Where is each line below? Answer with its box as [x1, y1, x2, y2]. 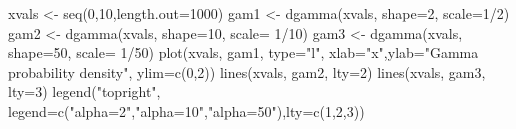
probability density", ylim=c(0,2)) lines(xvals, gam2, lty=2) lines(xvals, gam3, [8, 61, 486, 82]
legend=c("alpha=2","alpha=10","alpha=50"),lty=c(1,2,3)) [8, 100, 365, 121]
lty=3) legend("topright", [8, 81, 161, 102]
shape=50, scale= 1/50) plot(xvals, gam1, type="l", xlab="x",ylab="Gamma [8, 42, 479, 63]
